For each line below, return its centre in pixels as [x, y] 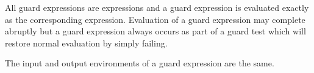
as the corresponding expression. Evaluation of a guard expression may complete [155, 19]
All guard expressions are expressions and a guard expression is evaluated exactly [157, 7]
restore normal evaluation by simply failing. [86, 43]
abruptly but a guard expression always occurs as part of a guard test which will [155, 31]
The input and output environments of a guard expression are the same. [140, 63]
